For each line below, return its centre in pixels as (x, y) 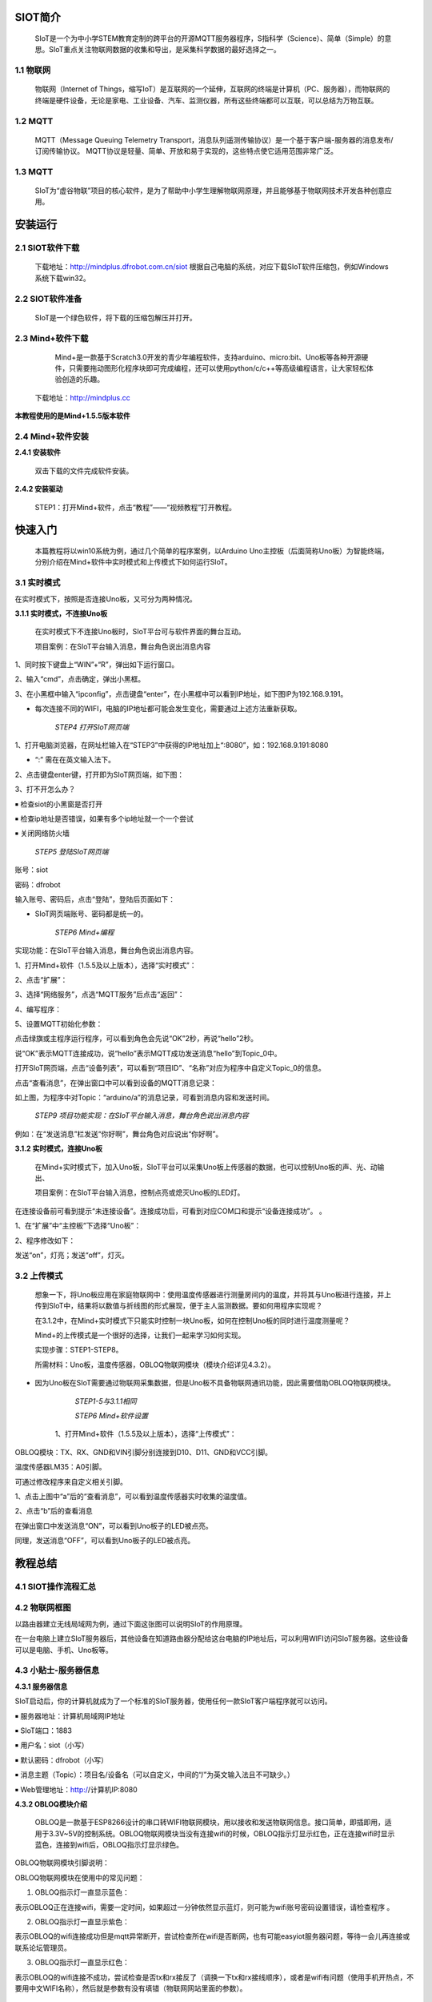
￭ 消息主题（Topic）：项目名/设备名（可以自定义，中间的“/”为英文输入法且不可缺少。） (155, 1775)
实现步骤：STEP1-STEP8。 (79, 1350)
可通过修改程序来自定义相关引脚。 (71, 1481)
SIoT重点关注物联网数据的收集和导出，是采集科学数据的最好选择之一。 (165, 50)
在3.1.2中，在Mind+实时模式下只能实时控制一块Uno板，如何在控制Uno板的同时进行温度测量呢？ (192, 1321)
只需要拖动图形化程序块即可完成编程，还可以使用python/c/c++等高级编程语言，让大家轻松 (218, 368)
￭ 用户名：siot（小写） (52, 1745)
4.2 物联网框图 (43, 1608)
